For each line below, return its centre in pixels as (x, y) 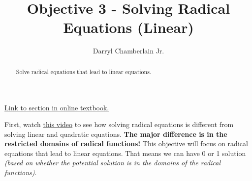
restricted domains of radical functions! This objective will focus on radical (126, 143)
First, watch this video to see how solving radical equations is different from (119, 124)
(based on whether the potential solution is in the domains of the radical (113, 163)
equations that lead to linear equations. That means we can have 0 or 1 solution (125, 153)
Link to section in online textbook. (57, 108)
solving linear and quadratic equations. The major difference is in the (116, 134)
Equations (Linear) (128, 27)
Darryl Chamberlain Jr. (128, 51)
